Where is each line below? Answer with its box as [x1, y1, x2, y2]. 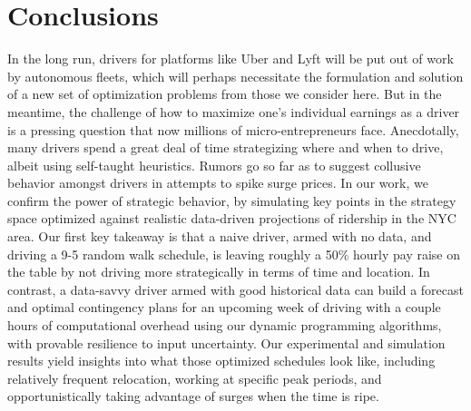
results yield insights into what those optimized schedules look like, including [7, 351, 436, 370]
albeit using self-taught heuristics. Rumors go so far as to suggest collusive [7, 155, 421, 174]
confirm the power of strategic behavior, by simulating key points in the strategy [7, 191, 456, 210]
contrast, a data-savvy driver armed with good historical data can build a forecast [7, 279, 465, 298]
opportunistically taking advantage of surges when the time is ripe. [7, 387, 379, 406]
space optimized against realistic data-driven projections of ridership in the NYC [7, 209, 456, 228]
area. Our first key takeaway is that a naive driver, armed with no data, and [7, 227, 432, 246]
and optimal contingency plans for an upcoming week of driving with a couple [7, 298, 441, 317]
